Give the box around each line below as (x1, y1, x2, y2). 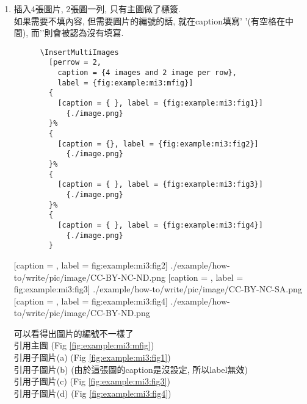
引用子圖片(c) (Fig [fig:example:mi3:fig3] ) (13, 375, 170, 388)
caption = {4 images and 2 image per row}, (57, 68, 237, 78)
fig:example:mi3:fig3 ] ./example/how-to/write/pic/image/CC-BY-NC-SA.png (13, 283, 302, 295)
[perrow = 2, (49, 58, 101, 67)
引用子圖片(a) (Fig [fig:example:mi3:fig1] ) (13, 351, 171, 364)
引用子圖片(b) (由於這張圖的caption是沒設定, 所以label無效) (13, 363, 248, 375)
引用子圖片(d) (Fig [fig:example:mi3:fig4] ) (13, 386, 172, 399)
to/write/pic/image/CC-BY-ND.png (13, 306, 150, 319)
